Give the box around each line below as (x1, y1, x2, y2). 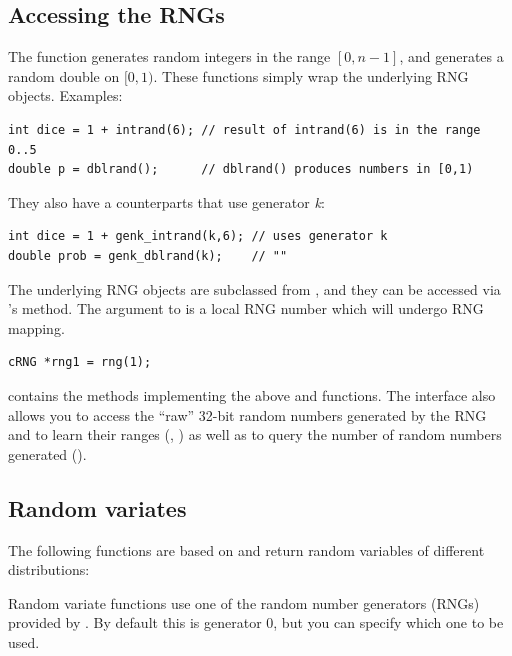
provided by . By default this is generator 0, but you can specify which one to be (8, 612, 504, 633)
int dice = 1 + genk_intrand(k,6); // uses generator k (8, 229, 388, 244)
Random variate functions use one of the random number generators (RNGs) (8, 592, 480, 613)
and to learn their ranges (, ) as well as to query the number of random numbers (8, 424, 502, 445)
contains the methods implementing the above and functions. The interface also (8, 384, 496, 405)
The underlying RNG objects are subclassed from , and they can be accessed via (8, 278, 501, 299)
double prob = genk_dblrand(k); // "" (8, 248, 288, 263)
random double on (8, 65, 120, 86)
